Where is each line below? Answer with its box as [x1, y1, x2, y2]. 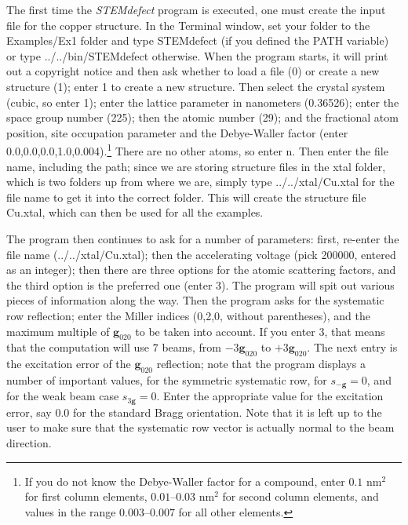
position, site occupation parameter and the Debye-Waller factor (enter [6, 124, 348, 140]
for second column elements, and [222, 488, 379, 505]
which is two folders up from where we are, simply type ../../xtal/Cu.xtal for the [6, 173, 395, 190]
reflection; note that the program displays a [156, 355, 366, 372]
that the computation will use [6, 339, 150, 355]
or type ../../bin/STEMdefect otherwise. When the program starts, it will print [6, 47, 388, 64]
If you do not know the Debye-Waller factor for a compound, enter [24, 472, 345, 489]
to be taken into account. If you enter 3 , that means [135, 323, 385, 339]
